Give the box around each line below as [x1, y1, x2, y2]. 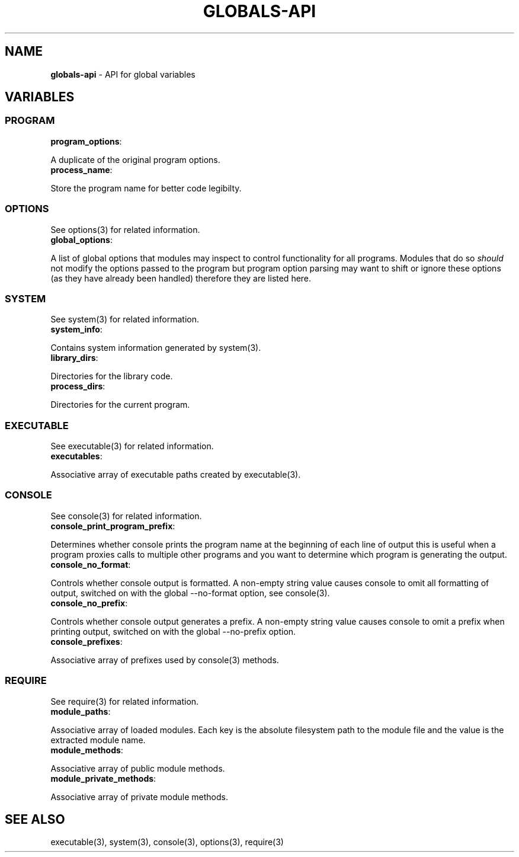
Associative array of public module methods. [50, 763, 225, 773]
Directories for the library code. [50, 371, 173, 382]
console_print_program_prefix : [50, 520, 175, 531]
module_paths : [50, 706, 111, 717]
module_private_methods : [50, 773, 156, 784]
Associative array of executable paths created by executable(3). [50, 469, 301, 480]
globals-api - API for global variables [50, 69, 196, 79]
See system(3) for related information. [50, 314, 200, 325]
